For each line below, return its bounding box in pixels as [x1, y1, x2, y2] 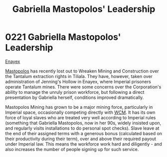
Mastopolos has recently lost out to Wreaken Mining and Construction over [5, 68, 159, 74]
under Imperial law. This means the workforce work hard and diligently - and [5, 141, 162, 147]
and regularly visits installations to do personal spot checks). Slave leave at [5, 125, 160, 131]
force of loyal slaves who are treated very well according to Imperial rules [5, 114, 156, 120]
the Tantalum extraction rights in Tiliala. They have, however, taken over [5, 73, 153, 79]
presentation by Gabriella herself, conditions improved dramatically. [5, 94, 144, 100]
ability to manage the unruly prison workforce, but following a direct [5, 89, 145, 95]
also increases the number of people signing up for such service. [5, 146, 139, 152]
